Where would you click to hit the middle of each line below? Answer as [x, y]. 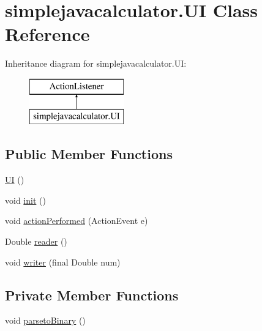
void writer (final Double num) [63, 262]
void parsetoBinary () [45, 320]
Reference [47, 34]
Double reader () [36, 241]
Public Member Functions [89, 154]
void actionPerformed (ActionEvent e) [77, 221]
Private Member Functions [92, 295]
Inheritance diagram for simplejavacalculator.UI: [96, 63]
